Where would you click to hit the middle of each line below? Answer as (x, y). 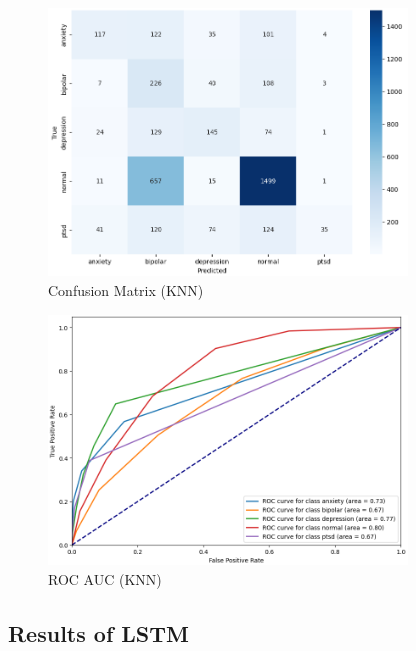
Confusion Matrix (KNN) (126, 289)
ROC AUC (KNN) (105, 578)
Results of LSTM (98, 632)
